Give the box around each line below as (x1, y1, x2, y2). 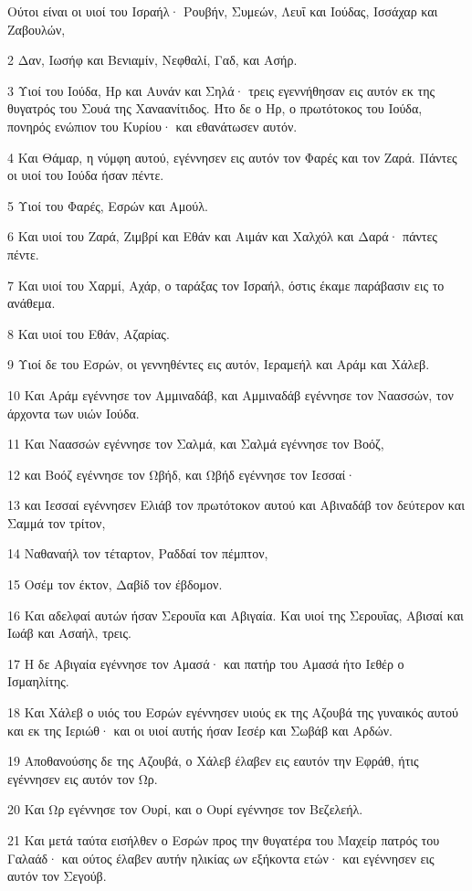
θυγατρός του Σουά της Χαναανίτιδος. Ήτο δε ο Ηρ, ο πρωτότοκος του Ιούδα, (7, 99, 423, 118)
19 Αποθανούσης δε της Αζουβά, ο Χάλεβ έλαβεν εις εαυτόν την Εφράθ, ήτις (7, 751, 419, 770)
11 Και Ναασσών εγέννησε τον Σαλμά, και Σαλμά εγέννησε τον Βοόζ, (7, 434, 384, 453)
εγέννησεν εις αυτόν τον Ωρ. (7, 769, 158, 788)
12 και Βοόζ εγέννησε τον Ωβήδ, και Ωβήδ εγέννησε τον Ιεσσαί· (7, 464, 356, 483)
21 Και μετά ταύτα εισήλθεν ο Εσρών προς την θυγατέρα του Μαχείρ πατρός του (7, 831, 440, 849)
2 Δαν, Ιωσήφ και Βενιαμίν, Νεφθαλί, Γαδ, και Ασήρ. (7, 50, 298, 69)
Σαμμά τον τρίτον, (7, 513, 106, 532)
